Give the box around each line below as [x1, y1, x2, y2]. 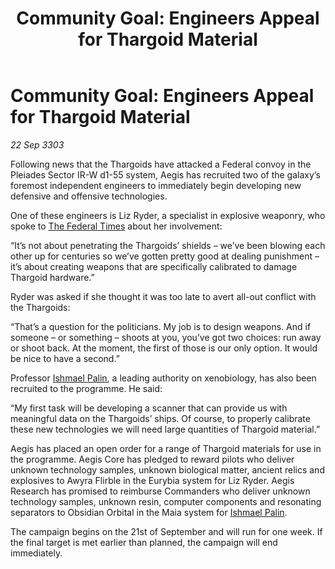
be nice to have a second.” [10, 352, 120, 364]
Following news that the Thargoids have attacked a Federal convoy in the [10, 158, 312, 170]
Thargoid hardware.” [10, 271, 95, 283]
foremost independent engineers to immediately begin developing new [10, 179, 302, 191]
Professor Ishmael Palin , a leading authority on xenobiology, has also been [10, 372, 317, 384]
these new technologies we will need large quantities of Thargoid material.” [10, 423, 321, 435]
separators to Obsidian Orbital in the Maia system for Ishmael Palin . [10, 506, 288, 518]
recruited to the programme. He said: [10, 382, 163, 394]
